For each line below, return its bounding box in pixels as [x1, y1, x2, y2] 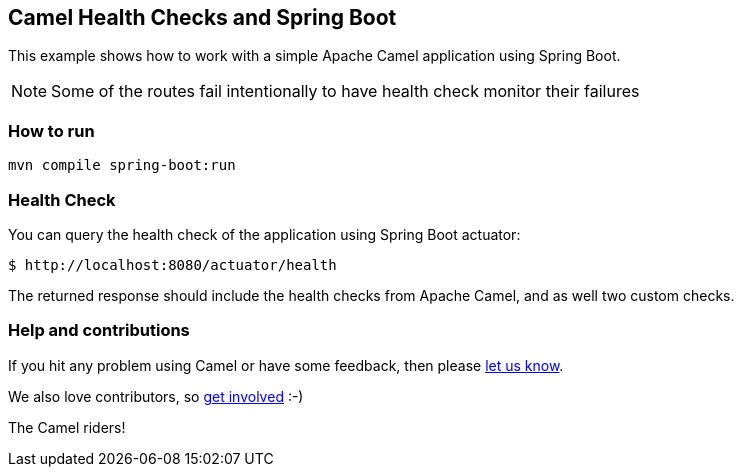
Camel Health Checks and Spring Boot [8, 5, 397, 30]
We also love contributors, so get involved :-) [8, 387, 304, 405]
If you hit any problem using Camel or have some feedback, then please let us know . [8, 356, 564, 374]
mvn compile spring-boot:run [8, 157, 236, 174]
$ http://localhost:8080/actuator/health [8, 256, 337, 273]
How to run [8, 120, 95, 141]
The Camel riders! [8, 418, 126, 436]
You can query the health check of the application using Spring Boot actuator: [8, 225, 521, 243]
